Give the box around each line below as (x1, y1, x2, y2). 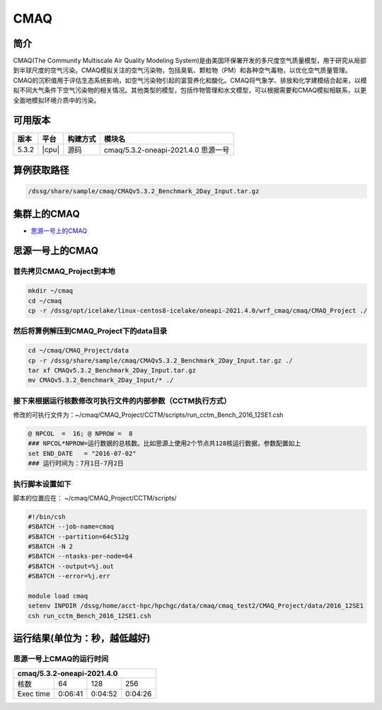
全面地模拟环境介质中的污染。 (13, 96, 100, 104)
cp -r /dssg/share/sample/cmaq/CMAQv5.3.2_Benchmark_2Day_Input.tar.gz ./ (28, 356, 294, 365)
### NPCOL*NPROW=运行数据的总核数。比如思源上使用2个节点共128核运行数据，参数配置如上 (28, 440, 301, 447)
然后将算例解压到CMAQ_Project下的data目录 (13, 326, 168, 336)
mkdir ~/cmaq (28, 287, 74, 295)
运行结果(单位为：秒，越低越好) (13, 632, 151, 644)
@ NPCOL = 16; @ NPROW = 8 (28, 430, 133, 438)
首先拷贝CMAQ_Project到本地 (13, 266, 116, 276)
